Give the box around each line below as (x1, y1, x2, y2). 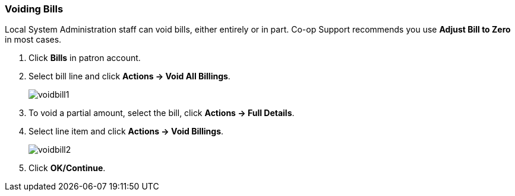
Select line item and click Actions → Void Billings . (29, 126, 224, 137)
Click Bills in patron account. (29, 53, 141, 63)
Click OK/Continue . (29, 163, 106, 173)
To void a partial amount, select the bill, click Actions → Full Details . (29, 108, 295, 118)
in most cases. (5, 34, 62, 45)
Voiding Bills (5, 3, 64, 15)
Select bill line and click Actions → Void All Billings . (29, 71, 230, 82)
